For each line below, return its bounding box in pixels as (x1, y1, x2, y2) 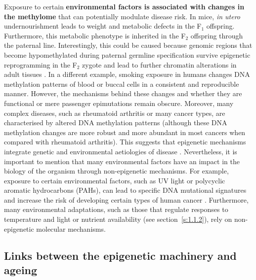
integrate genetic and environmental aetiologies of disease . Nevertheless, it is (4, 146, 237, 156)
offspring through (190, 30, 243, 40)
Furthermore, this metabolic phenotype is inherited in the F (4, 30, 186, 40)
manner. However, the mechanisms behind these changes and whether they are (4, 88, 242, 99)
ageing (4, 262, 38, 278)
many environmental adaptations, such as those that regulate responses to (4, 204, 228, 214)
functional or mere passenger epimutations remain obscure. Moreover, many (4, 98, 234, 108)
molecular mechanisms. (36, 223, 106, 234)
